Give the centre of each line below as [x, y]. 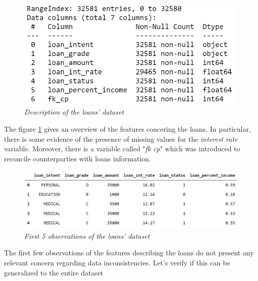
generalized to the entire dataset [54, 272]
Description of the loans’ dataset [74, 112]
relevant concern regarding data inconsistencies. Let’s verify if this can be [117, 263]
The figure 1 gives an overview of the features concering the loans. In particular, [127, 128]
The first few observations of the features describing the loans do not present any [129, 253]
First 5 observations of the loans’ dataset [87, 236]
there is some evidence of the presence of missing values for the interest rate [121, 138]
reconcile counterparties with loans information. [77, 158]
